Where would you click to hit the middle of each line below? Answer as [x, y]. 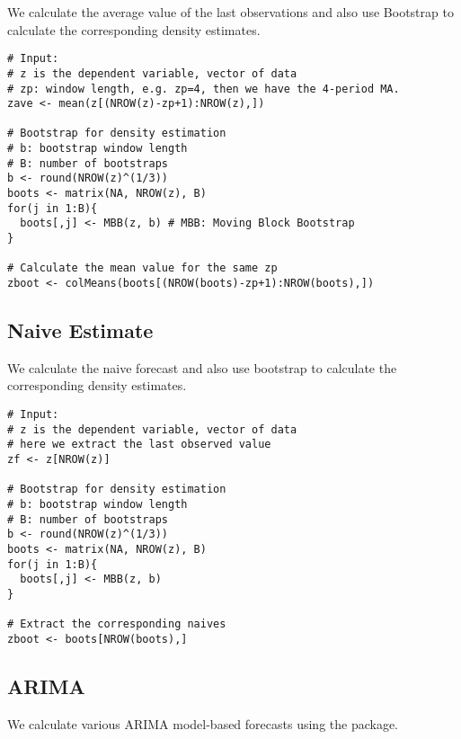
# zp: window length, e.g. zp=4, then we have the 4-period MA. [204, 89]
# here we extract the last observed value [139, 445]
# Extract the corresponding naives [117, 624]
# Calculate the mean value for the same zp [142, 268]
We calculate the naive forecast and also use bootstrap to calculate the [202, 367]
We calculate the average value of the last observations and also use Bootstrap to [230, 12]
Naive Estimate [80, 330]
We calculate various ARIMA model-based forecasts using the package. [203, 723]
